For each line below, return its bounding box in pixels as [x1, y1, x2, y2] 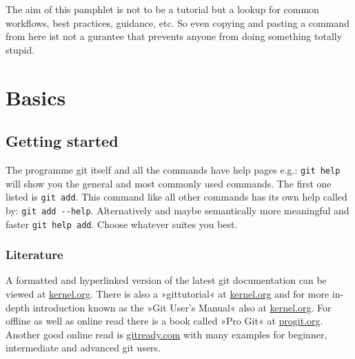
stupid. [6, 42, 35, 57]
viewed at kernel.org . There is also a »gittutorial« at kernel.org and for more [6, 286, 329, 300]
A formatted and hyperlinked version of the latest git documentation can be [6, 273, 327, 287]
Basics [6, 83, 66, 111]
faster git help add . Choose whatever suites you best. [6, 216, 238, 231]
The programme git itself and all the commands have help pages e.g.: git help [6, 162, 341, 176]
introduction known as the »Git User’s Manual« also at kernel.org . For [32, 300, 332, 314]
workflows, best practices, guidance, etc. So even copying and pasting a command [6, 15, 349, 30]
